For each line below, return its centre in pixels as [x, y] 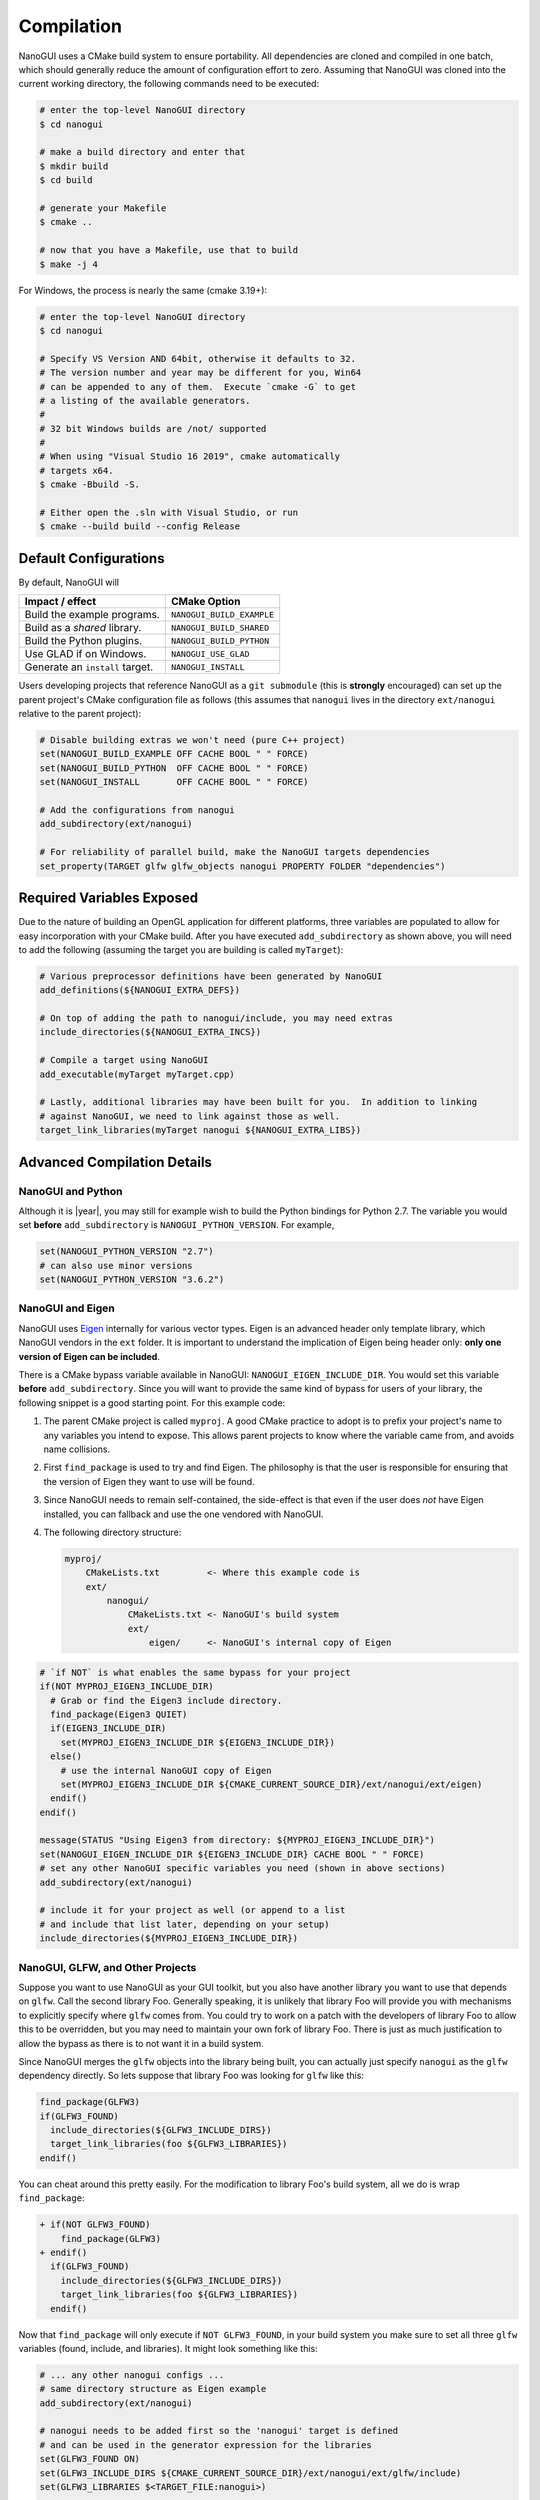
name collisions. [76, 1449]
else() [66, 1756]
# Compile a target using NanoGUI [124, 1060]
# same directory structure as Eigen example [153, 2389]
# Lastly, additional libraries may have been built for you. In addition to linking [258, 1102]
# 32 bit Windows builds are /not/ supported [153, 428]
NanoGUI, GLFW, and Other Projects [107, 1967]
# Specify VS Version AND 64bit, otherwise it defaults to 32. [198, 358]
